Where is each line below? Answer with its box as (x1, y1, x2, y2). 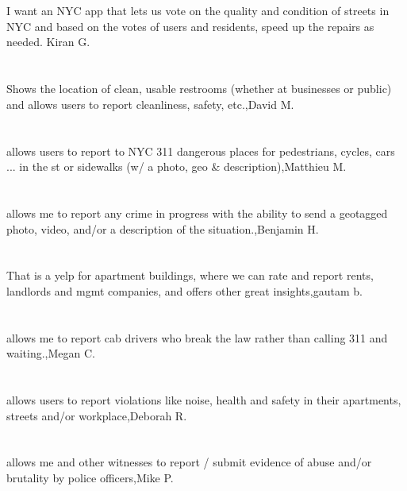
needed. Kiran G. (6, 33, 90, 50)
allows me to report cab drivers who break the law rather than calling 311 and (6, 329, 388, 346)
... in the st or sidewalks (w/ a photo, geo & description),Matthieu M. (6, 158, 347, 175)
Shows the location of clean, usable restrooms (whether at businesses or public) (6, 80, 392, 97)
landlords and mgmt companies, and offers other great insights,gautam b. (6, 282, 363, 299)
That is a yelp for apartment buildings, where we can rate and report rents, (6, 267, 374, 284)
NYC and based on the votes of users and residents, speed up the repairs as (6, 17, 374, 34)
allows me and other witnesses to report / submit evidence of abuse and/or (6, 454, 372, 470)
